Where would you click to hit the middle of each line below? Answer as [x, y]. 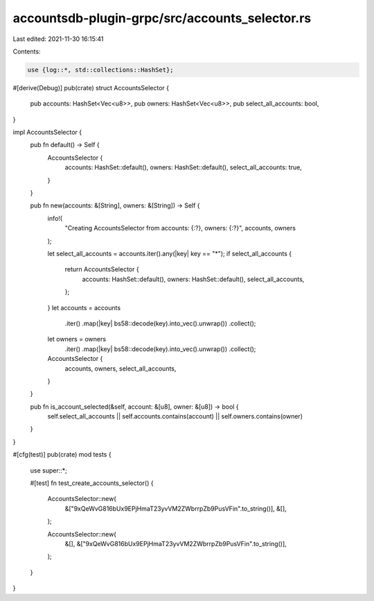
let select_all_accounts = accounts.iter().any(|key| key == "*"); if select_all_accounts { [170, 253]
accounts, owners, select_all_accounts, [121, 369]
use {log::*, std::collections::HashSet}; [100, 70]
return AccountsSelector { [102, 269]
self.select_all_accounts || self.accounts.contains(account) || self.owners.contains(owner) [175, 416]
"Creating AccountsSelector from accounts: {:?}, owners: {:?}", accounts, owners [180, 228]
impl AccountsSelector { [47, 133]
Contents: [27, 51]
